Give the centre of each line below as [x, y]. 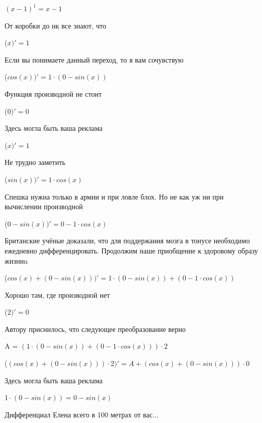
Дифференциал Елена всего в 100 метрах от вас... [82, 414]
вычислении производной [44, 206]
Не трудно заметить [35, 162]
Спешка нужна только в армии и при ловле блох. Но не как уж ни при [114, 196]
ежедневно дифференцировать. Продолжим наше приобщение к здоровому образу [132, 250]
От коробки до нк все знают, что [55, 25]
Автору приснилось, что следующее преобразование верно [95, 329]
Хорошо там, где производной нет [57, 294]
